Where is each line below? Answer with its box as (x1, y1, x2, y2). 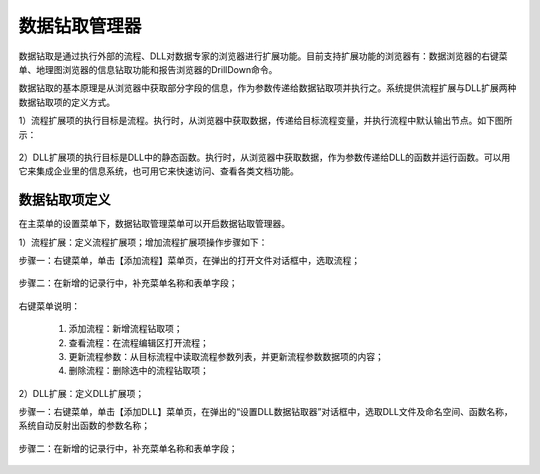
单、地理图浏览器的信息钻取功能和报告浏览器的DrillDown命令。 (18, 63, 278, 75)
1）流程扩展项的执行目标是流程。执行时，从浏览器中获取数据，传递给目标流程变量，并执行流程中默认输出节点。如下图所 (18, 115, 513, 127)
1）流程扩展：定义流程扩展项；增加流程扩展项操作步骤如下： (18, 236, 268, 248)
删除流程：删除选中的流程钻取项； (68, 365, 209, 377)
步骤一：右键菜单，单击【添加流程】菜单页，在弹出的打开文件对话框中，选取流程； (18, 254, 360, 266)
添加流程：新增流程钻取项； (68, 323, 183, 335)
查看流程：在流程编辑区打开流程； (68, 336, 209, 349)
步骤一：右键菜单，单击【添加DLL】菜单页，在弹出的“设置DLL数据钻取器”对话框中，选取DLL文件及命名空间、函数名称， (18, 406, 514, 418)
